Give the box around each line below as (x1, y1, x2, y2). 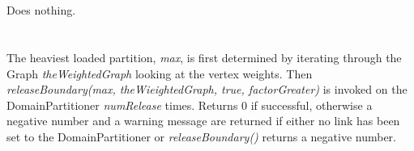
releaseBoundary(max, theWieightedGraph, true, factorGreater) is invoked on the (6, 81, 408, 98)
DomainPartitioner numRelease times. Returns (6, 96, 238, 113)
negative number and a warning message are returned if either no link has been (6, 112, 400, 129)
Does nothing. (6, 2, 76, 19)
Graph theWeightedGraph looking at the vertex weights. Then (6, 65, 313, 82)
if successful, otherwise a (250, 96, 373, 113)
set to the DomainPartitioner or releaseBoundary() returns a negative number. (6, 128, 396, 145)
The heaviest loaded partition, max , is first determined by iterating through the (6, 48, 402, 65)
